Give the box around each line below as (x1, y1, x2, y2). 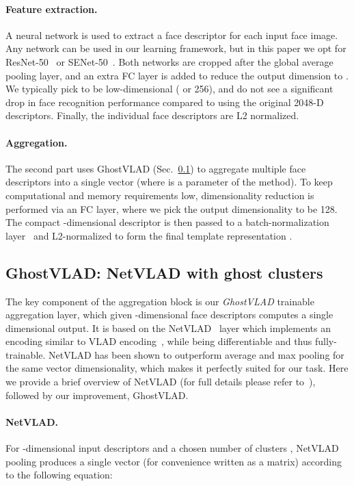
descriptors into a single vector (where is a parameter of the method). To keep (5, 175, 333, 189)
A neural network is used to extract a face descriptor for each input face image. (5, 27, 338, 42)
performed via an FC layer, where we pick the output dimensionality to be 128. (5, 201, 338, 216)
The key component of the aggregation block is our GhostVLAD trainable (5, 294, 314, 308)
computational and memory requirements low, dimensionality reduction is (5, 188, 314, 202)
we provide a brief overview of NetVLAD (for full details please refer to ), (5, 374, 316, 389)
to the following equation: (5, 468, 113, 482)
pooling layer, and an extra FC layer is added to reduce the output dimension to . (5, 68, 349, 82)
